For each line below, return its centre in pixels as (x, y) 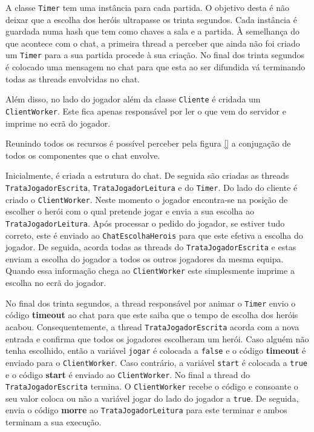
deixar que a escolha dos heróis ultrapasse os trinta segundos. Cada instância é (151, 19)
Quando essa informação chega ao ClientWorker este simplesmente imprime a (150, 271)
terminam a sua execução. (54, 422)
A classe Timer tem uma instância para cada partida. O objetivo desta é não (147, 7)
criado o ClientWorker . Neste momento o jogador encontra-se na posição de (147, 199)
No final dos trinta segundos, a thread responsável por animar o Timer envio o (151, 303)
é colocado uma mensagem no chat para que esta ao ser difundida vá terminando (155, 67)
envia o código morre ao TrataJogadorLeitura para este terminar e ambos (146, 410)
